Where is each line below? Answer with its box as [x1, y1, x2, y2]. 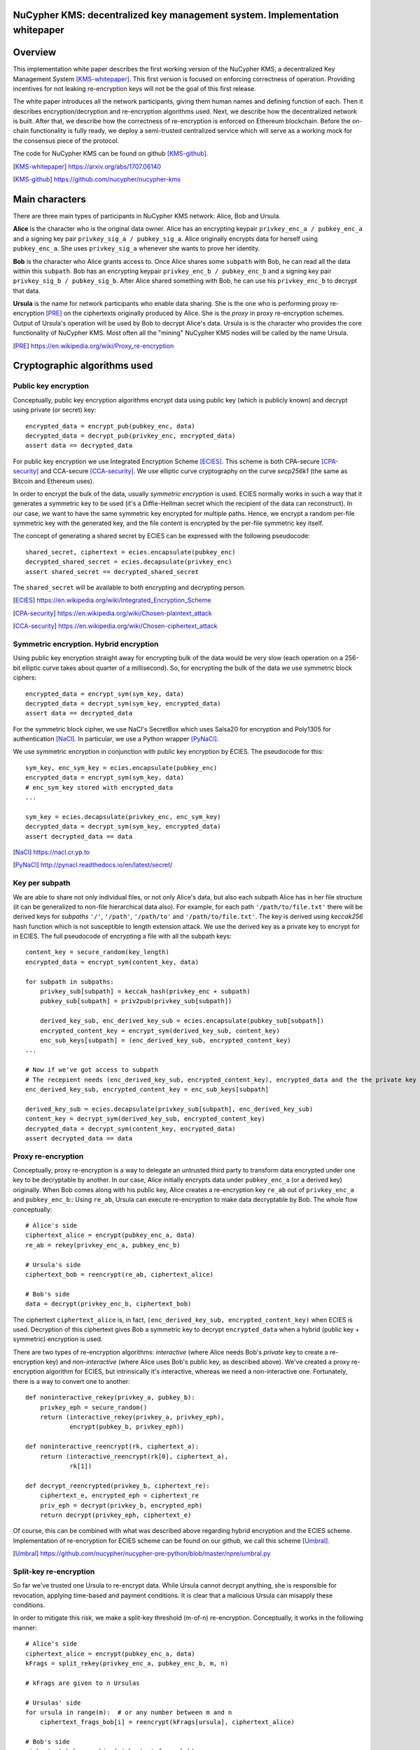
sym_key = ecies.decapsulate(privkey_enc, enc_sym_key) [25, 813, 221, 820]
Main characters [13, 193, 87, 205]
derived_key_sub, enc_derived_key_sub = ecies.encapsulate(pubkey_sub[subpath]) [39, 1017, 325, 1025]
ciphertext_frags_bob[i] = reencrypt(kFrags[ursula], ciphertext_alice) [39, 1718, 295, 1726]
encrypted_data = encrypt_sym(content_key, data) [25, 958, 199, 966]
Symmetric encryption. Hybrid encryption [13, 639, 159, 649]
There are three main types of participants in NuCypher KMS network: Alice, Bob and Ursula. [13, 211, 281, 220]
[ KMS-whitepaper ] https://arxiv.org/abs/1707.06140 [13, 162, 161, 171]
